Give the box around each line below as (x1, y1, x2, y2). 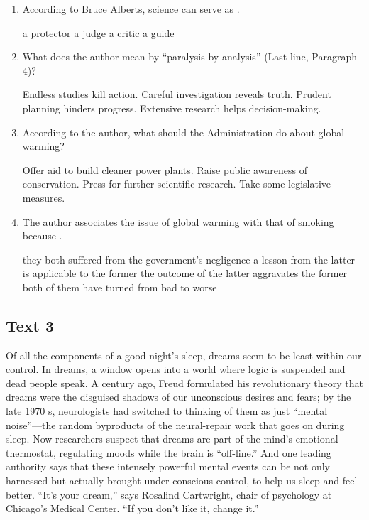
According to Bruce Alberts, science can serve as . (22, 1, 240, 16)
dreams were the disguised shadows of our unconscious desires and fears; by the (6, 389, 351, 404)
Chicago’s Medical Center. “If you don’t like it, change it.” (6, 501, 259, 516)
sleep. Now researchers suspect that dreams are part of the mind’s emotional (6, 431, 338, 446)
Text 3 (6, 314, 55, 336)
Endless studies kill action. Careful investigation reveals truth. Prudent (22, 87, 331, 102)
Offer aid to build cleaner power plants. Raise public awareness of (22, 162, 308, 177)
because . (22, 228, 62, 243)
